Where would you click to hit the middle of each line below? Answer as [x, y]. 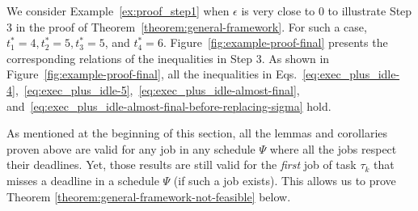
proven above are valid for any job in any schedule [131, 148]
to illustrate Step [370, 11]
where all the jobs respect [333, 148]
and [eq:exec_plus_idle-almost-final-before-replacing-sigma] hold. [169, 105]
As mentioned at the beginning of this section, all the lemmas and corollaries [197, 133]
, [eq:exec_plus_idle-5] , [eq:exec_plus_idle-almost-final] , [157, 89]
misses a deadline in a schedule [83, 180]
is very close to [278, 11]
